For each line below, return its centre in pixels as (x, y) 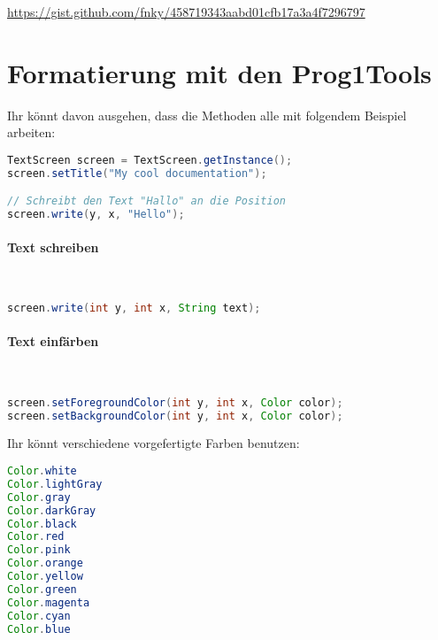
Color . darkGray (52, 510)
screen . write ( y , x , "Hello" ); (96, 215)
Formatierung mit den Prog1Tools (219, 72)
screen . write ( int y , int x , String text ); (134, 308)
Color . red (36, 537)
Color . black (42, 524)
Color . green (42, 589)
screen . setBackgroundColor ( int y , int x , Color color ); (175, 416)
